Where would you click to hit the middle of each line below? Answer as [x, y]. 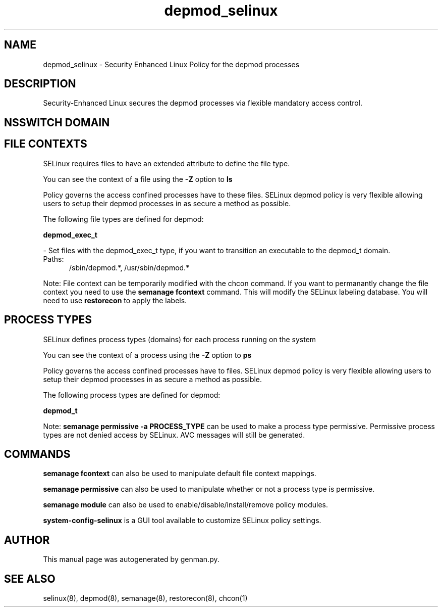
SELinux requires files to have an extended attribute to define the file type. [167, 163]
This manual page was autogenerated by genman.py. [131, 559]
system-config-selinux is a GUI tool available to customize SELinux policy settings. [182, 521]
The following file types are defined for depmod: [123, 219]
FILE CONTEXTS [46, 144]
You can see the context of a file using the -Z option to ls [138, 179]
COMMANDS [37, 454]
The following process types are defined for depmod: [132, 395]
